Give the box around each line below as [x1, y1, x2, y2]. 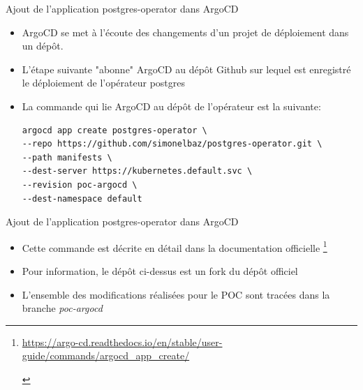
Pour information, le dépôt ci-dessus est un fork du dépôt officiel [22, 263, 298, 278]
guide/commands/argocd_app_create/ [22, 348, 190, 363]
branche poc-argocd [22, 301, 103, 315]
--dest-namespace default [22, 193, 142, 204]
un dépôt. [22, 38, 64, 53]
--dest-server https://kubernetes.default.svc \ [22, 166, 253, 177]
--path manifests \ [22, 152, 112, 163]
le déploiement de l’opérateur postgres [22, 75, 186, 90]
